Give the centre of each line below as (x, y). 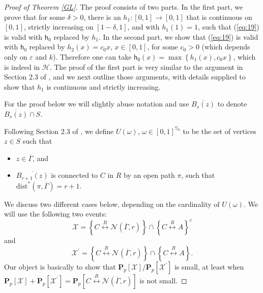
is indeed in (22, 66)
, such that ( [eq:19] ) (229, 27)
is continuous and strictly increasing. (104, 86)
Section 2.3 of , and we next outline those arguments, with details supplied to (125, 77)
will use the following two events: (55, 214)
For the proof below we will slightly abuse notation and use (97, 104)
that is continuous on (219, 17)
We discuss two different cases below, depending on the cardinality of (112, 204)
